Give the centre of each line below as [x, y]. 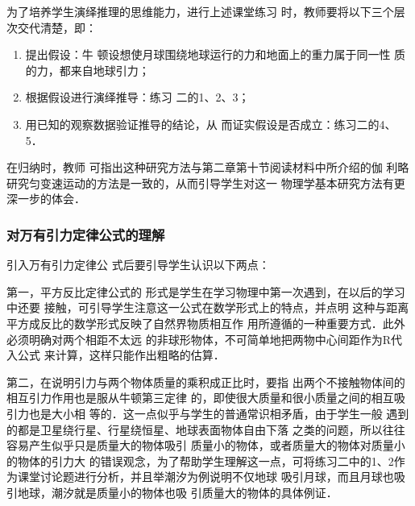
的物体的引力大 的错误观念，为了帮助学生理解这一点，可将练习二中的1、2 [200, 460]
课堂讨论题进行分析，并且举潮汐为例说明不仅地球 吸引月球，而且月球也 [205, 477]
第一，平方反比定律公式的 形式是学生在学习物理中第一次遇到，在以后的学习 [206, 291]
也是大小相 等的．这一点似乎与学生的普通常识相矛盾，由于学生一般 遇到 [219, 413]
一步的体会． [51, 199]
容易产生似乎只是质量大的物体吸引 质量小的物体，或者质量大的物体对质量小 [206, 445]
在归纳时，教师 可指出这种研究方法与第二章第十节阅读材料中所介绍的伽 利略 [208, 167]
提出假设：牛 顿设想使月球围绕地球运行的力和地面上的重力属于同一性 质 [216, 54]
